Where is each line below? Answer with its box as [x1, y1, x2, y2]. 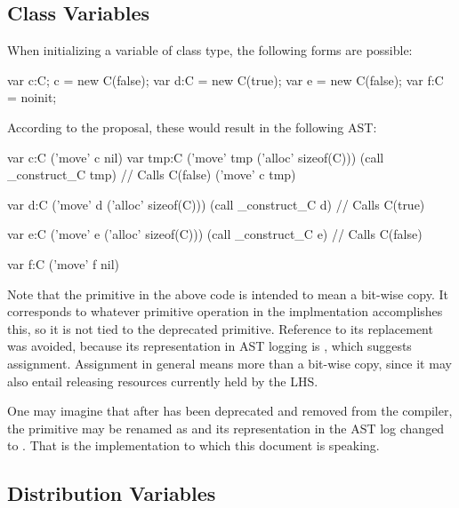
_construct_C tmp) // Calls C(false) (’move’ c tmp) [7, 165, 296, 184]
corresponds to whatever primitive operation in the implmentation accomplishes [7, 302, 443, 321]
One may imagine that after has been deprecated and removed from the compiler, [7, 401, 453, 420]
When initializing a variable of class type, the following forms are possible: [7, 41, 413, 60]
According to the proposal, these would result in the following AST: [7, 117, 377, 136]
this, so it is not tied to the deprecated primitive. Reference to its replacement [7, 319, 433, 337]
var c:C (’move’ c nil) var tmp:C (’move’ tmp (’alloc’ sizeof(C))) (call [7, 147, 384, 166]
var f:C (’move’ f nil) [7, 254, 120, 273]
